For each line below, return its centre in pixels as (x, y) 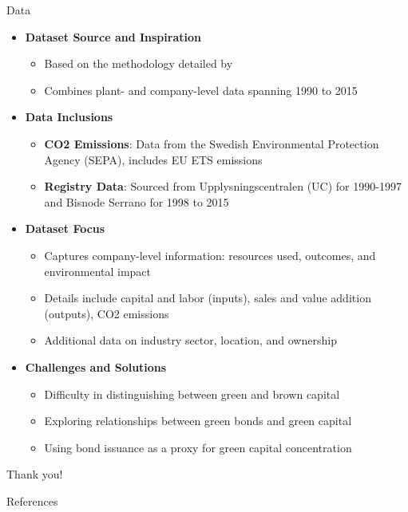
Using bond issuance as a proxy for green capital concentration (198, 447)
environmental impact (98, 271)
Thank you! (35, 474)
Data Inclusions (69, 117)
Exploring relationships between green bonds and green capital (198, 421)
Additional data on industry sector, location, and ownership (190, 340)
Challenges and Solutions (96, 366)
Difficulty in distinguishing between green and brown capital (192, 394)
